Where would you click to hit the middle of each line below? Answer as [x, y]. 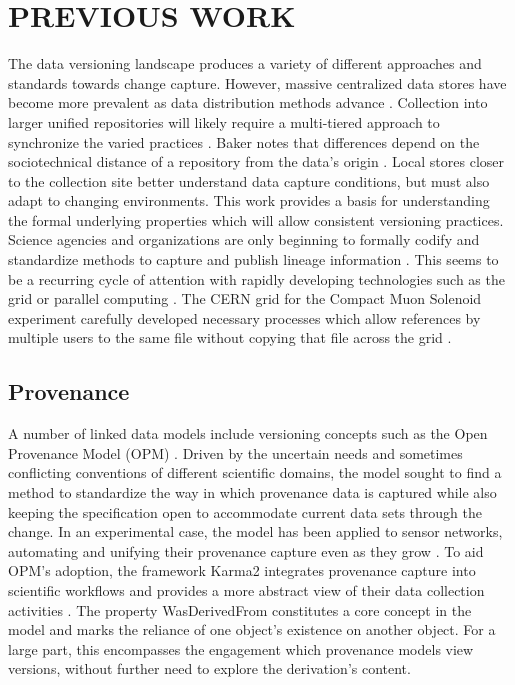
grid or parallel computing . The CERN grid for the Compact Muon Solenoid [245, 298]
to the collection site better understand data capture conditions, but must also [249, 180]
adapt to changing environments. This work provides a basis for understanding [249, 200]
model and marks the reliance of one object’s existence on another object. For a [252, 629]
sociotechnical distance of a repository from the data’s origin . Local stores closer [256, 161]
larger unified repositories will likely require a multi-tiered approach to [224, 121]
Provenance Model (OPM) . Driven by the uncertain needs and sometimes [235, 452]
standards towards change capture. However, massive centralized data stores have [257, 82]
